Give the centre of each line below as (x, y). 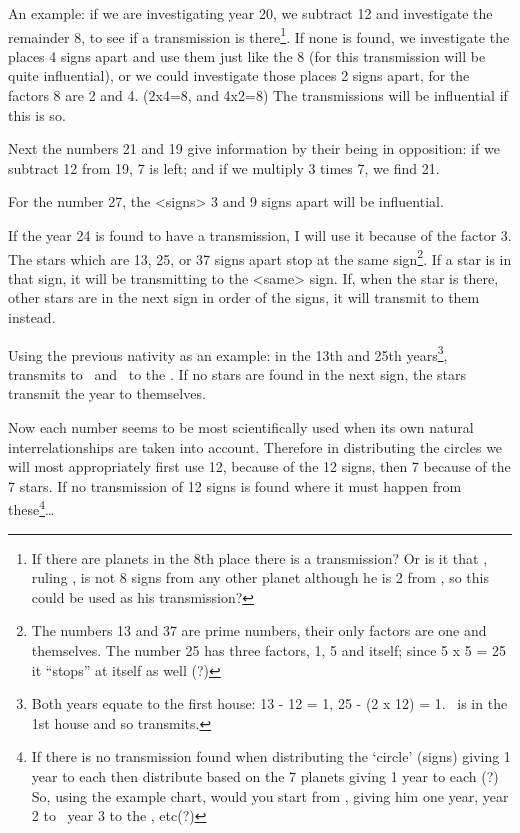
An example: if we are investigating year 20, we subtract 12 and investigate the (250, 13)
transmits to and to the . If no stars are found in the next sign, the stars (237, 373)
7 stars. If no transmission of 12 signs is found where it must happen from (235, 485)
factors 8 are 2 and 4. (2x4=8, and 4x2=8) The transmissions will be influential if (258, 95)
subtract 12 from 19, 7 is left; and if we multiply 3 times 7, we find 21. (224, 167)
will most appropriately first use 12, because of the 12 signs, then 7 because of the (259, 466)
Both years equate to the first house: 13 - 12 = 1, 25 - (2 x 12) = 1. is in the (269, 703)
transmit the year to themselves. (107, 393)
